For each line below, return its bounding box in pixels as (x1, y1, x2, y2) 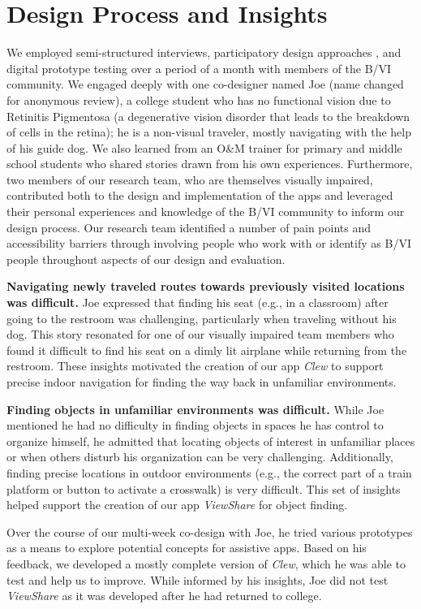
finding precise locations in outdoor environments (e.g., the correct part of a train (6, 464, 412, 481)
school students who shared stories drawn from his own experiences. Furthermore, (6, 155, 413, 172)
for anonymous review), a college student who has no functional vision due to (6, 91, 391, 108)
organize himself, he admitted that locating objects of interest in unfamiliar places (6, 432, 415, 449)
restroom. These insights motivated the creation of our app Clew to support (6, 357, 384, 374)
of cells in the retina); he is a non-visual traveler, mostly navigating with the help (6, 123, 411, 140)
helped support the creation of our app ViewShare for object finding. (6, 496, 348, 513)
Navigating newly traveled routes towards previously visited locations (6, 278, 405, 295)
